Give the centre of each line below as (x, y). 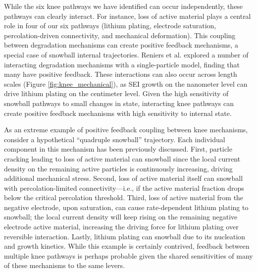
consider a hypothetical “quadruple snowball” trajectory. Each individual (115, 139)
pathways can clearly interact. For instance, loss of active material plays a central (128, 16)
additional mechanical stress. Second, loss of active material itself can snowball (124, 178)
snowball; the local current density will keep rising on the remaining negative (121, 217)
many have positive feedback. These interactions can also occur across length (121, 74)
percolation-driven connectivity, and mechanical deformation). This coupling (120, 35)
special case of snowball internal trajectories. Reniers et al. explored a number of (126, 54)
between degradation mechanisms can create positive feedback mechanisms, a (121, 45)
